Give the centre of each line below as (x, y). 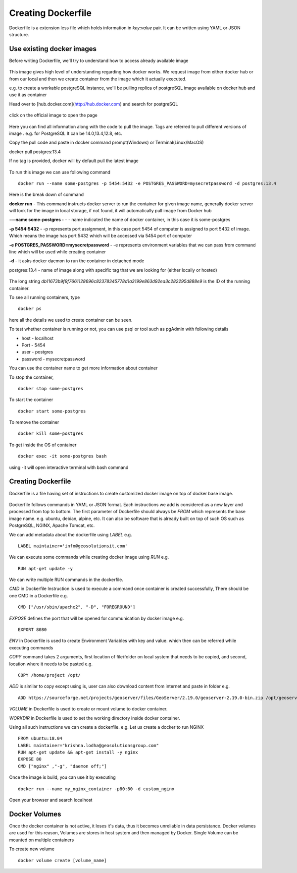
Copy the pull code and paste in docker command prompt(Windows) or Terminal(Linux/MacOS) (106, 143)
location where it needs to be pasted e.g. (51, 664)
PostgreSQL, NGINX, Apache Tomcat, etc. (52, 525)
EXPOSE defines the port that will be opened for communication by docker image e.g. (97, 618)
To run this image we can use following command (60, 172)
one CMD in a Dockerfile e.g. (39, 595)
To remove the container (34, 422)
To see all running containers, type (45, 297)
